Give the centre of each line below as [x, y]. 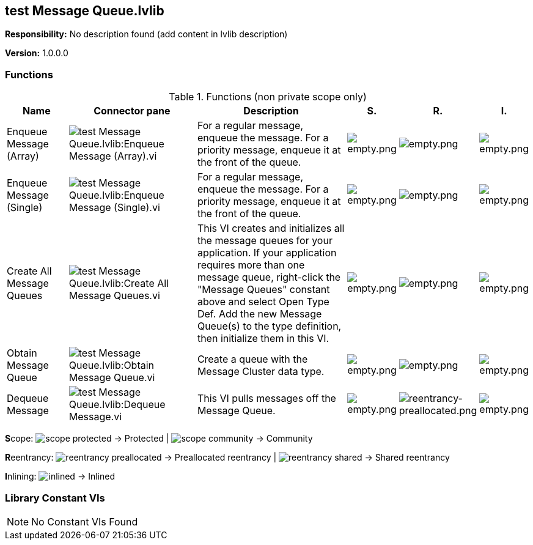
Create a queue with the [252, 359]
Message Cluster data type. [261, 372]
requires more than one [251, 265]
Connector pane [132, 111]
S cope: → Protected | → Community [159, 439]
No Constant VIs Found [85, 521]
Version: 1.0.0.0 [37, 53]
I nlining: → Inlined [60, 476]
